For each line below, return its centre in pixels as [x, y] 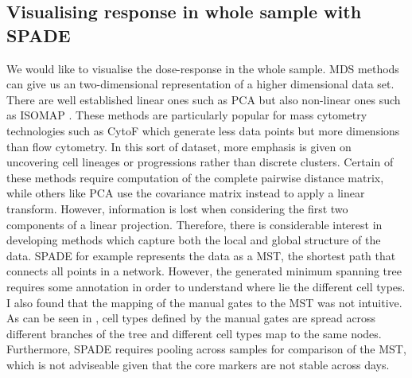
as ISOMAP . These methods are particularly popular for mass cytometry [187, 115]
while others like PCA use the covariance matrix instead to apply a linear [186, 193]
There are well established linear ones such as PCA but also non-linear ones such [204, 99]
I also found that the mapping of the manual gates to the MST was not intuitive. [204, 302]
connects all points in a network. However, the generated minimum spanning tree [204, 271]
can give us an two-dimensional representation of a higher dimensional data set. [200, 84]
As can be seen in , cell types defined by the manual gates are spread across [191, 318]
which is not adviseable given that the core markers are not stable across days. [198, 364]
